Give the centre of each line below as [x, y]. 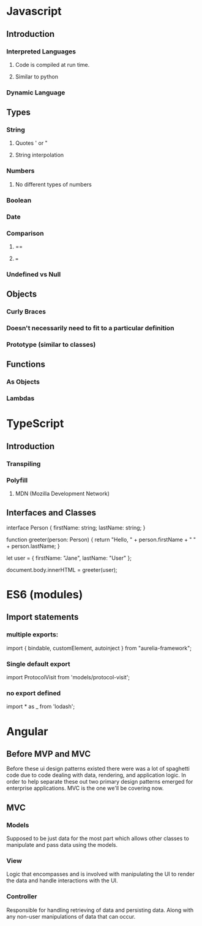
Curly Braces [26, 312]
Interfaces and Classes [51, 513]
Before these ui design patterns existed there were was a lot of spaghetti [98, 769]
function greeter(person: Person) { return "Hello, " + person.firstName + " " [101, 539]
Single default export [38, 664]
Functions [26, 364]
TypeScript [35, 424]
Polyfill [17, 480]
